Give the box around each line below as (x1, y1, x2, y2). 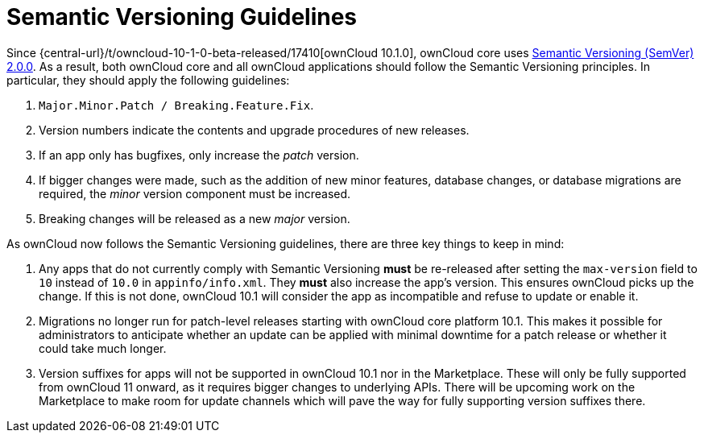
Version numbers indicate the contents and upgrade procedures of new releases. (39, 122, 470, 137)
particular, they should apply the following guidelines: (6, 72, 290, 87)
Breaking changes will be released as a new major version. (39, 211, 350, 226)
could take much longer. (39, 341, 167, 355)
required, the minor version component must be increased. (39, 186, 351, 201)
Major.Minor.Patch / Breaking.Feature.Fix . (39, 97, 314, 112)
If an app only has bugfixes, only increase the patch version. (39, 147, 359, 162)
